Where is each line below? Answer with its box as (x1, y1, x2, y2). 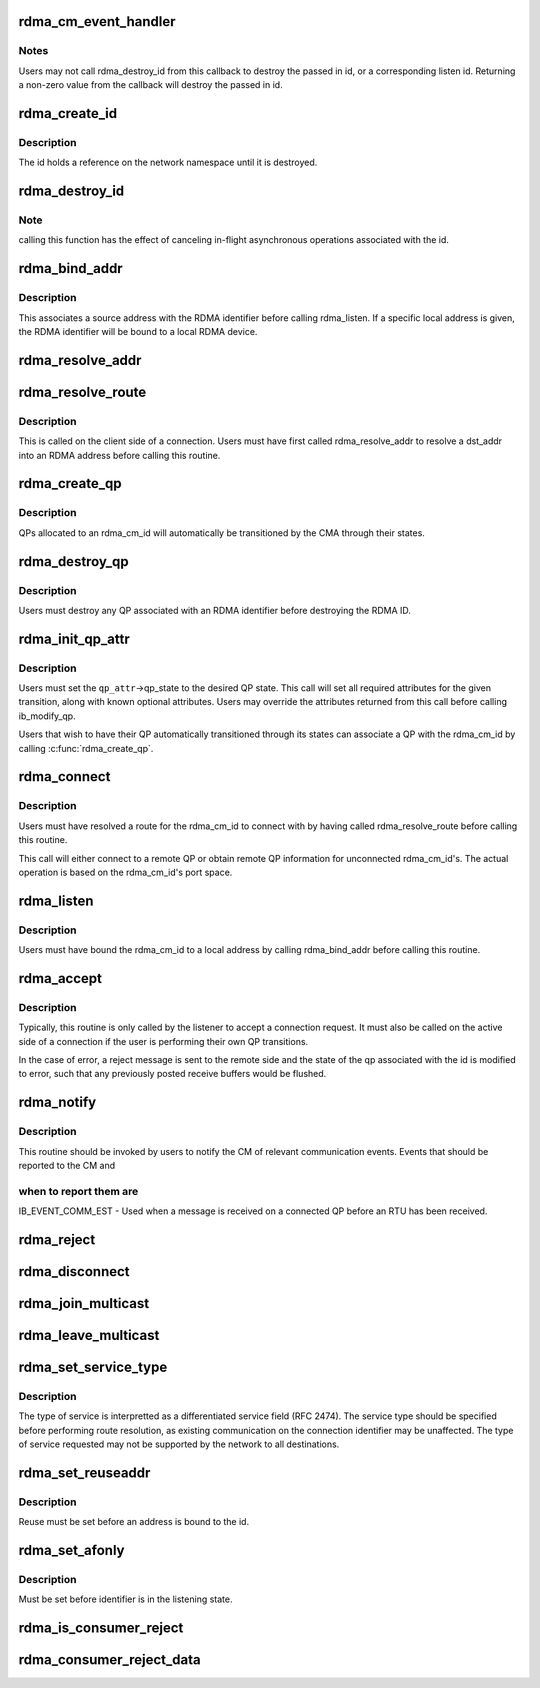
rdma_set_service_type (18, 1358, 168, 1375)
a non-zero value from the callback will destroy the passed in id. (18, 79, 284, 91)
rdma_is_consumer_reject (18, 1620, 184, 1637)
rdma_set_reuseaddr (18, 1464, 151, 1481)
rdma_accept (18, 970, 102, 987)
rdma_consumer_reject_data (18, 1651, 201, 1669)
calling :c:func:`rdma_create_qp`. (18, 742, 154, 754)
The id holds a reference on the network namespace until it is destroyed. (18, 156, 318, 169)
